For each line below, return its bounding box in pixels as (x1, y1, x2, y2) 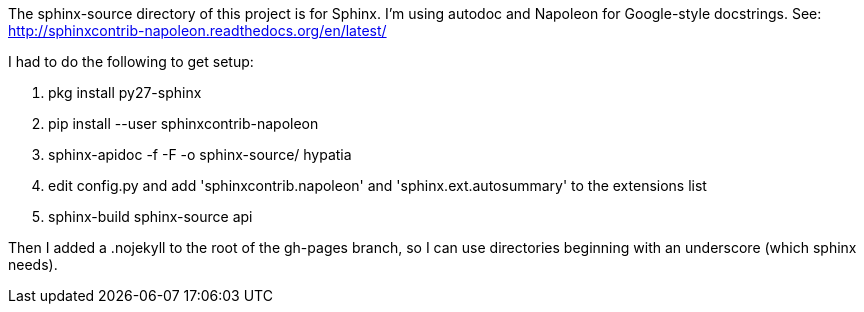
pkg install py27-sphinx (48, 84, 202, 101)
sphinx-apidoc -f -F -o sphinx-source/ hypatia (48, 146, 352, 163)
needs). (8, 256, 58, 273)
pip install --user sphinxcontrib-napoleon (48, 115, 319, 132)
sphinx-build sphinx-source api (48, 208, 253, 225)
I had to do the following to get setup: (8, 53, 254, 70)
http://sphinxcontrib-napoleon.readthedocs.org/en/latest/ (8, 22, 387, 39)
